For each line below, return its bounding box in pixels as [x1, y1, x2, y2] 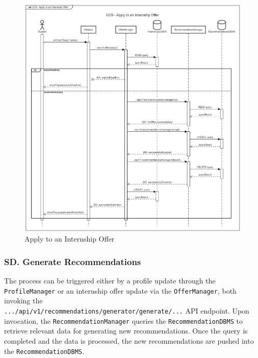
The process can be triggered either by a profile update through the [4, 275, 216, 286]
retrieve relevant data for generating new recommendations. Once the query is [4, 325, 248, 336]
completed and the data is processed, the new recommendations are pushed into [4, 335, 254, 346]
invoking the [4, 295, 43, 306]
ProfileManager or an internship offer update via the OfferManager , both [4, 285, 237, 296]
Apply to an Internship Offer [24, 233, 115, 244]
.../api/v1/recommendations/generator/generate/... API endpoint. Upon [4, 305, 249, 316]
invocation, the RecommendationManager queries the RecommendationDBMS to [4, 315, 243, 326]
